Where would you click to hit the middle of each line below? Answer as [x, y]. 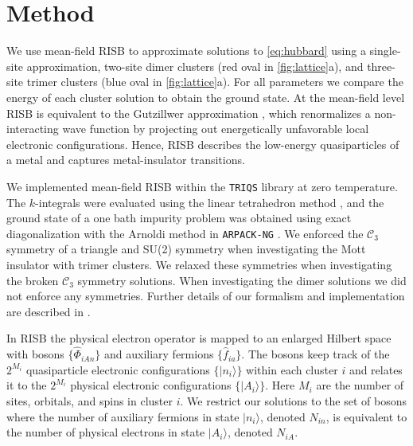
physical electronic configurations [151, 385]
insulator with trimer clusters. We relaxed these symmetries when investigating [199, 264]
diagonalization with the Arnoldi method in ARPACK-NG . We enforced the [185, 233]
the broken [33, 280]
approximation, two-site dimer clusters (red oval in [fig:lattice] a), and [195, 66]
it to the [27, 385]
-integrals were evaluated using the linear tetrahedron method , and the [210, 202]
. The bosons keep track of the [316, 354]
